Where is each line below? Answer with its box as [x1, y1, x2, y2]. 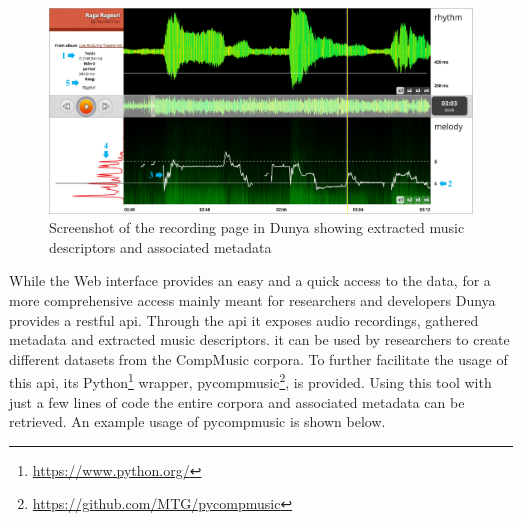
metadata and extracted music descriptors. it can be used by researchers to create [9, 329, 510, 350]
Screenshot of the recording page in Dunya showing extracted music [49, 217, 465, 238]
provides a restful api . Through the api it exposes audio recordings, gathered [9, 309, 479, 330]
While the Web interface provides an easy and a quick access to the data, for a [9, 270, 491, 291]
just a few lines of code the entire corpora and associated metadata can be [9, 391, 465, 412]
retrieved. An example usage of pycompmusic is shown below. [9, 411, 386, 432]
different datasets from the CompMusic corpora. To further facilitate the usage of [9, 348, 508, 369]
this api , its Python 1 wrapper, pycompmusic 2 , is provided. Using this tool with [9, 369, 492, 392]
